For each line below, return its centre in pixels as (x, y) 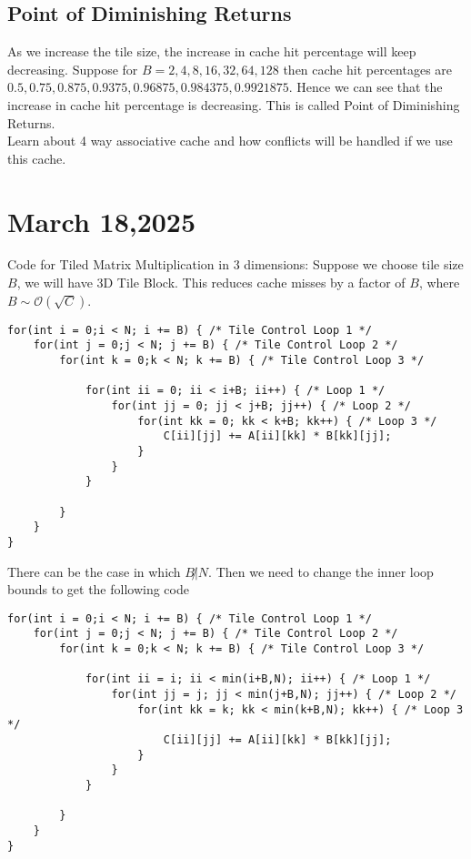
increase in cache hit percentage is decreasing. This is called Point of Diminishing (234, 104)
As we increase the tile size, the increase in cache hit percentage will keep (212, 51)
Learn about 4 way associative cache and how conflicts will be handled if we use (230, 141)
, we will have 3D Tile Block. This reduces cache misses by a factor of (211, 283)
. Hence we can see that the (366, 87)
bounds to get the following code (98, 589)
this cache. (37, 158)
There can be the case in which (94, 571)
